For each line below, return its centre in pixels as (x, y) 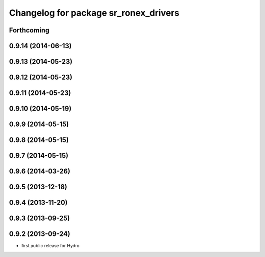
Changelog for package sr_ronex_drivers (94, 13)
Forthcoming (29, 30)
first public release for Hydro (50, 246)
